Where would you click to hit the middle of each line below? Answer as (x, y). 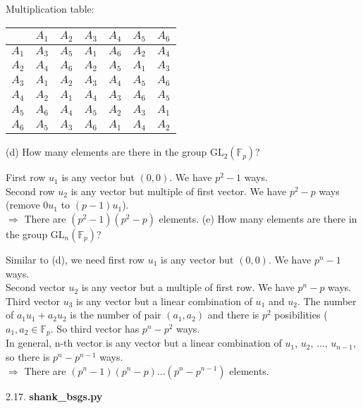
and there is (233, 315)
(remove (23, 205)
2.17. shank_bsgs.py (54, 396)
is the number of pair (116, 315)
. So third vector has (95, 328)
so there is (28, 356)
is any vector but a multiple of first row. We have (188, 287)
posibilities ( (301, 315)
